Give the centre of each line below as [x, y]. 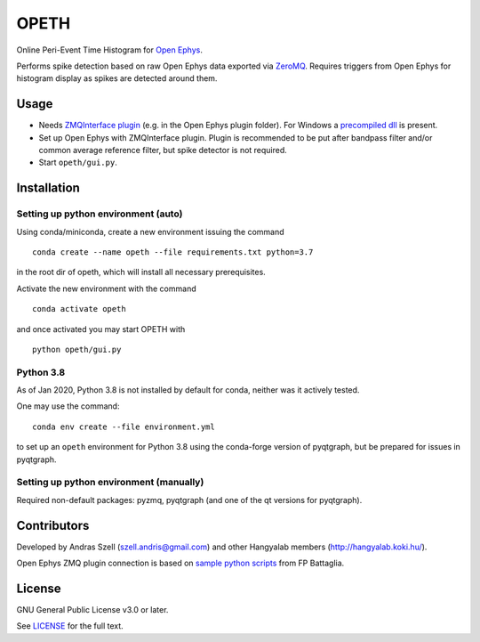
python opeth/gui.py [77, 349]
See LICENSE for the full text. [70, 626]
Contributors [53, 525]
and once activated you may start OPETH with [101, 329]
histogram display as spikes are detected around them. [117, 78]
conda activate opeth [79, 309]
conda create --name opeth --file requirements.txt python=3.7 [173, 252]
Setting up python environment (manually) [110, 483]
